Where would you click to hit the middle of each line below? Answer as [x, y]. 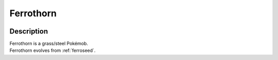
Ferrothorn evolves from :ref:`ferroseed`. [53, 50]
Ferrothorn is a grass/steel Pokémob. [49, 44]
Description [29, 31]
